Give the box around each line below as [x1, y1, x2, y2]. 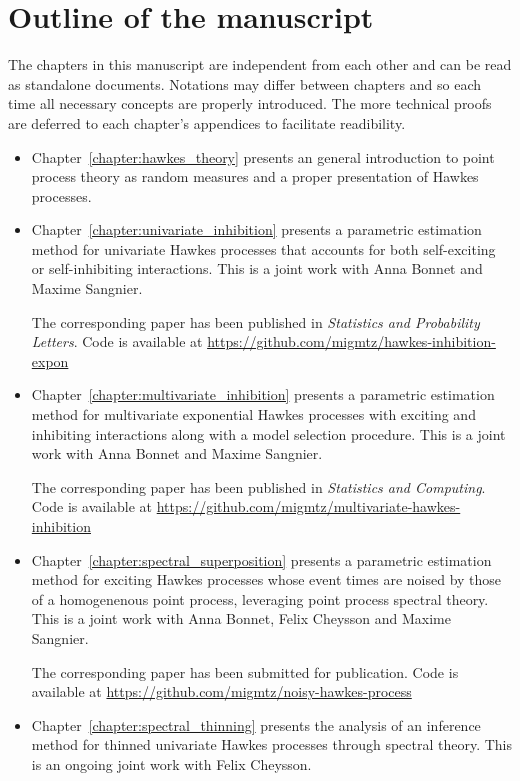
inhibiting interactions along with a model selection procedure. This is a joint [31, 423, 506, 444]
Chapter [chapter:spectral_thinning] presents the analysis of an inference [31, 714, 481, 735]
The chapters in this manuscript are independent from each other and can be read [8, 54, 512, 75]
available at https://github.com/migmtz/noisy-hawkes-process [31, 681, 412, 702]
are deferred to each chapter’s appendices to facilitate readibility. [8, 112, 406, 133]
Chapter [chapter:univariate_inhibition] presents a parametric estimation [31, 219, 482, 240]
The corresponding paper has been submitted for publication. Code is [31, 661, 459, 682]
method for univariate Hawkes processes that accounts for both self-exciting [31, 238, 496, 259]
